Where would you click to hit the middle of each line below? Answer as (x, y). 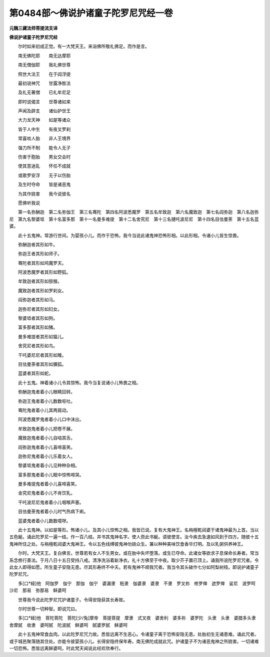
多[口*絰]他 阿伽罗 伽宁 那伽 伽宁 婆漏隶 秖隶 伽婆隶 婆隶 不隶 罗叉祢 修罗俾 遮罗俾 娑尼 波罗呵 (137, 583)
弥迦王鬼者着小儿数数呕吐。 (46, 401)
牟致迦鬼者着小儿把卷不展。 (46, 428)
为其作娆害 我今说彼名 (44, 193)
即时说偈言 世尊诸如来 (44, 101)
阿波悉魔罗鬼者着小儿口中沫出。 (51, 419)
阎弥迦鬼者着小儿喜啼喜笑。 (46, 447)
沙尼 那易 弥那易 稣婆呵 (38, 590)
